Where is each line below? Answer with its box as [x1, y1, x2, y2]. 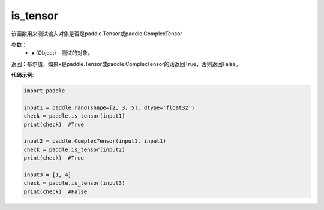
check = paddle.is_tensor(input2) [23, 146, 125, 153]
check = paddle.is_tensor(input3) [23, 180, 125, 187]
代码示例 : [11, 71, 34, 79]
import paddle [23, 88, 65, 94]
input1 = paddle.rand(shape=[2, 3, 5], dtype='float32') [23, 104, 195, 111]
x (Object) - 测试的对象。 [31, 49, 93, 56]
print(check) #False [23, 188, 88, 195]
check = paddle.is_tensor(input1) [23, 113, 125, 119]
